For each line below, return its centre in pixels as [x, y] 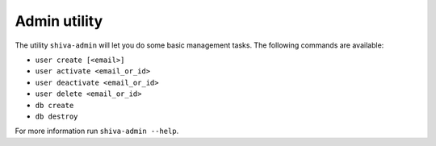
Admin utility [59, 21]
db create [55, 105]
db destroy [57, 116]
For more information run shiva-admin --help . [97, 131]
